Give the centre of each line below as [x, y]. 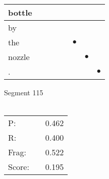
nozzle [19, 57]
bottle [20, 12]
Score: [19, 167]
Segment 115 [24, 92]
